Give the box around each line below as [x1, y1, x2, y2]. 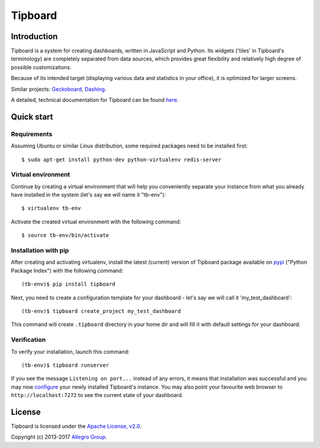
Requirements [11, 130, 53, 138]
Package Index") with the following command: [11, 267, 124, 274]
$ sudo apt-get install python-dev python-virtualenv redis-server [21, 156, 222, 163]
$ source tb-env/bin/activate [21, 232, 110, 239]
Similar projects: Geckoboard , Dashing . [11, 85, 107, 92]
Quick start [11, 111, 53, 121]
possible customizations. [11, 63, 72, 71]
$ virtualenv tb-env [21, 205, 81, 212]
